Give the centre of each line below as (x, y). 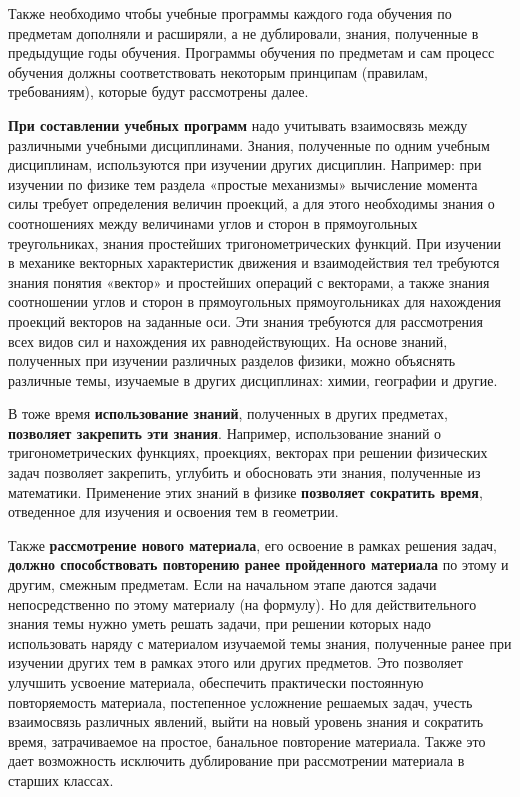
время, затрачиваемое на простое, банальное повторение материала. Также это (247, 740)
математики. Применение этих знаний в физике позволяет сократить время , (245, 491)
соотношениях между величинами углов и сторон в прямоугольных (213, 222)
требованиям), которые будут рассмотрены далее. (158, 91)
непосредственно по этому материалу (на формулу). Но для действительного (242, 603)
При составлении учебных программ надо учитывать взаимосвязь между (238, 124)
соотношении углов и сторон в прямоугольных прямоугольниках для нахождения (254, 301)
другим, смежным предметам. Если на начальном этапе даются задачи (222, 584)
